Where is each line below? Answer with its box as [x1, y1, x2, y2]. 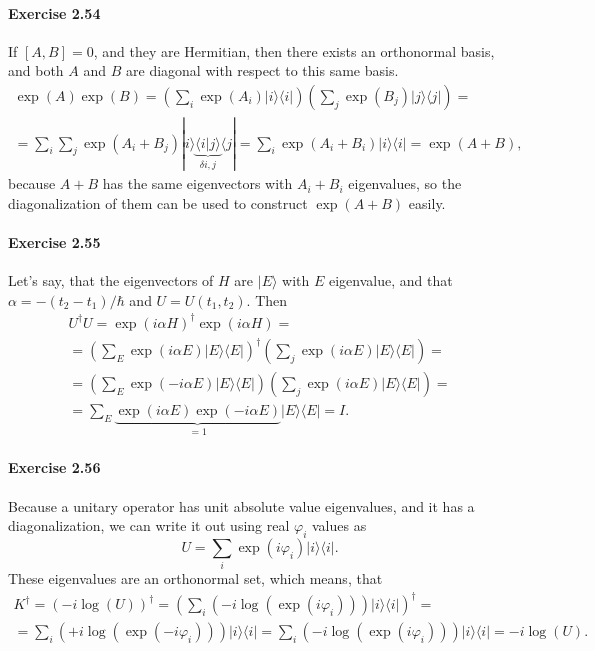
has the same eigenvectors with [102, 173, 293, 194]
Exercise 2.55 [8, 231, 101, 252]
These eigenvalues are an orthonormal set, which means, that [8, 568, 383, 589]
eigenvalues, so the [348, 173, 462, 194]
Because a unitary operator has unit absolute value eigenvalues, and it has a [8, 495, 475, 516]
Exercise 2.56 [8, 457, 101, 478]
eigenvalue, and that [328, 270, 453, 291]
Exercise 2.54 [8, 2, 101, 23]
